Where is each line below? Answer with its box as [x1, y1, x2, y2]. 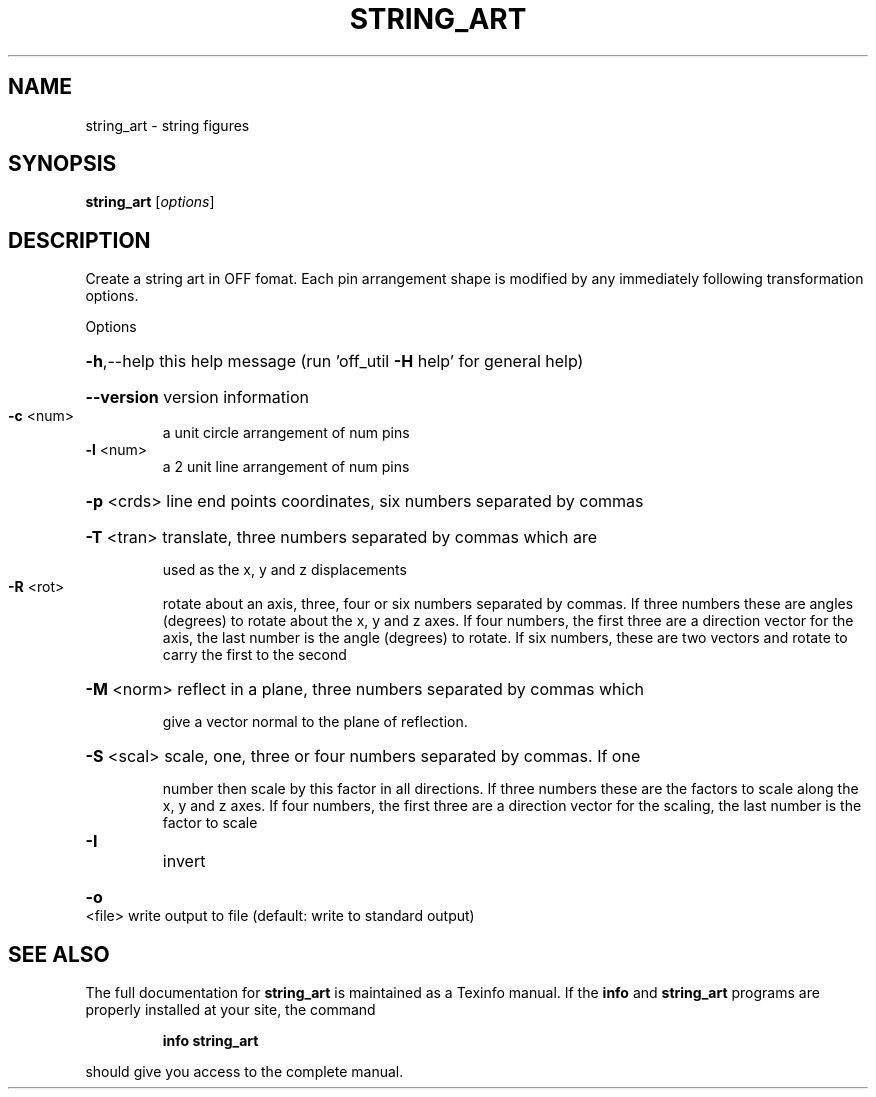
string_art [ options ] [85, 193, 215, 211]
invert [162, 851, 206, 872]
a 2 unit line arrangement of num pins [162, 458, 410, 476]
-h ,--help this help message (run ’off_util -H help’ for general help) [85, 351, 584, 372]
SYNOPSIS [8, 151, 117, 177]
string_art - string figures [85, 116, 250, 134]
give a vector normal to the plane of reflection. [162, 713, 468, 731]
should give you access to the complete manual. [85, 1063, 404, 1081]
